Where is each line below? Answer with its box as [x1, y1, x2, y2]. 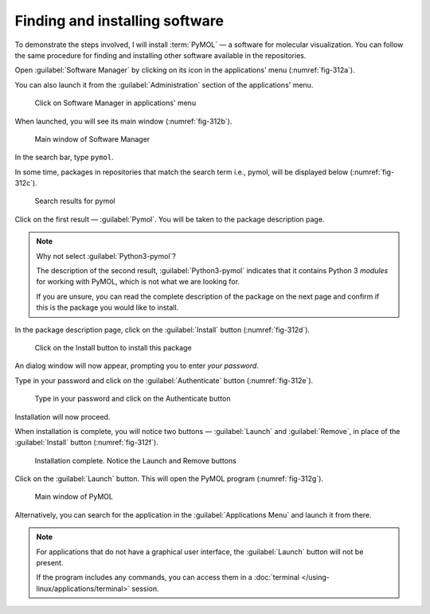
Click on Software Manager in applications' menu [34, 98, 197, 108]
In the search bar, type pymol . [14, 152, 115, 162]
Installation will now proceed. [14, 412, 111, 421]
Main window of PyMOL [34, 492, 113, 502]
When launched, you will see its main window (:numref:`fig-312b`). [14, 116, 233, 126]
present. [36, 558, 64, 568]
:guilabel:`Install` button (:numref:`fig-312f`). [14, 438, 158, 448]
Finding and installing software [14, 12, 225, 29]
